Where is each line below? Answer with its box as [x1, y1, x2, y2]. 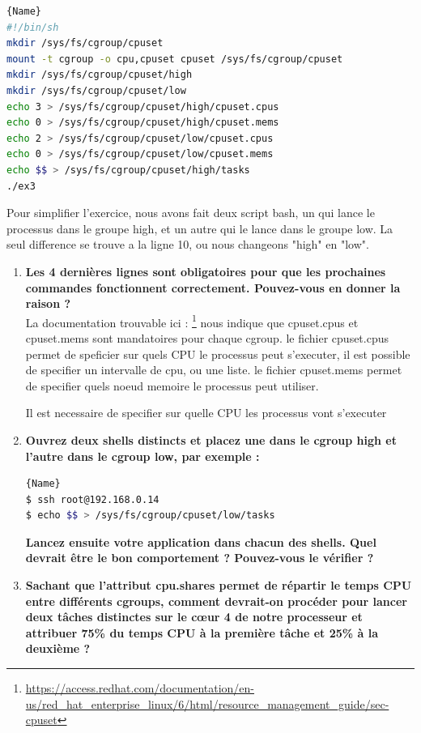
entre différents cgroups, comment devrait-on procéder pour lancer [25, 592, 407, 609]
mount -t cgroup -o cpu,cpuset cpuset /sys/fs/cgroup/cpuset [6, 53, 343, 65]
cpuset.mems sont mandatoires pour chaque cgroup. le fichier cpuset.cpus [25, 329, 389, 346]
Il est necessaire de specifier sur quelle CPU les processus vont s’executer [25, 404, 387, 421]
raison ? [25, 295, 71, 312]
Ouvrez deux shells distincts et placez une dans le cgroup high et [25, 431, 398, 448]
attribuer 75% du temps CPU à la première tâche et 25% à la [25, 624, 378, 641]
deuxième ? [25, 640, 91, 657]
